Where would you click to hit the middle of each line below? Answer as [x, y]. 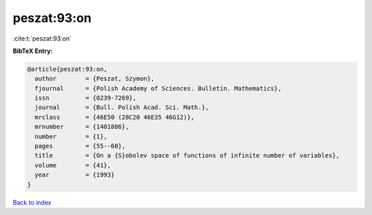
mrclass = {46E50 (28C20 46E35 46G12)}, [115, 117]
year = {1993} [75, 175]
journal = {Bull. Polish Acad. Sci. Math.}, [122, 107]
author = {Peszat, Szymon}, [95, 79]
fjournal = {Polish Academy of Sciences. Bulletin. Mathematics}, [158, 88]
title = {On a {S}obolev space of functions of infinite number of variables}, [187, 156]
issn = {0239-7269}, [86, 98]
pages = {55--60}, [80, 146]
